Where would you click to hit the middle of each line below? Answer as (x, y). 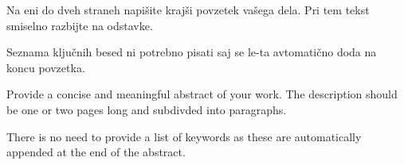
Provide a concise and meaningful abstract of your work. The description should (202, 94)
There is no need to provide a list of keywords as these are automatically (184, 136)
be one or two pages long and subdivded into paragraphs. (147, 109)
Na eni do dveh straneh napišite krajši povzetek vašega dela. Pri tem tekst (188, 10)
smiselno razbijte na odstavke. (80, 25)
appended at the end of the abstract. (96, 152)
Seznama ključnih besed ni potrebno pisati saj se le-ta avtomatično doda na (192, 52)
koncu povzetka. (46, 67)
